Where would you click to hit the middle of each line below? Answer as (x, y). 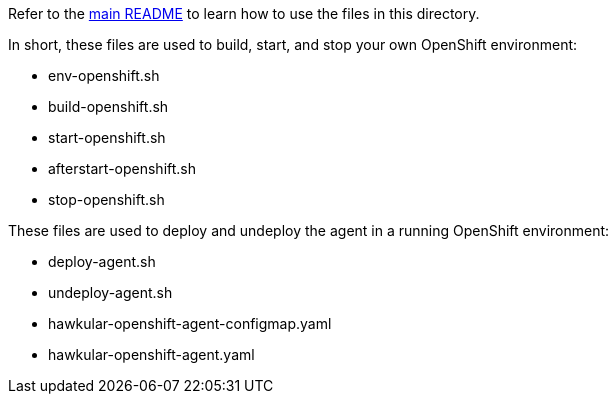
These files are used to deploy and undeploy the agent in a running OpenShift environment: (309, 230)
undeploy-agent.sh (110, 292)
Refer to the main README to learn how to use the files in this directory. (244, 13)
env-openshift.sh (104, 75)
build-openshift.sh (108, 106)
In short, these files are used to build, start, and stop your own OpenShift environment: (293, 44)
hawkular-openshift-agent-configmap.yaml (190, 323)
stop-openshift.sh (106, 199)
